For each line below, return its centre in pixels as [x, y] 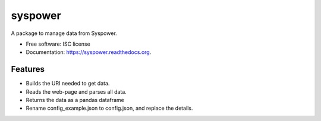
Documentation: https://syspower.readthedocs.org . [89, 52]
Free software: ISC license [58, 44]
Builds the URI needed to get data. [68, 84]
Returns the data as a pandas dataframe [75, 100]
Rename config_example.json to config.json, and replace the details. [109, 108]
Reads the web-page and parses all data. [76, 91]
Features [28, 69]
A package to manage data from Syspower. [64, 33]
